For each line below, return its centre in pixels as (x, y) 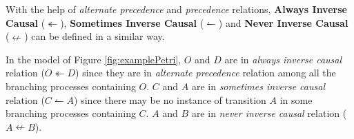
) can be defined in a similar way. (95, 36)
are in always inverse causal (283, 59)
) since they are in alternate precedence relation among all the (206, 73)
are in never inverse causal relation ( (269, 113)
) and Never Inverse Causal (283, 22)
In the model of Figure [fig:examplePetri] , (94, 59)
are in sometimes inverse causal (258, 86)
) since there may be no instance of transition (170, 99)
